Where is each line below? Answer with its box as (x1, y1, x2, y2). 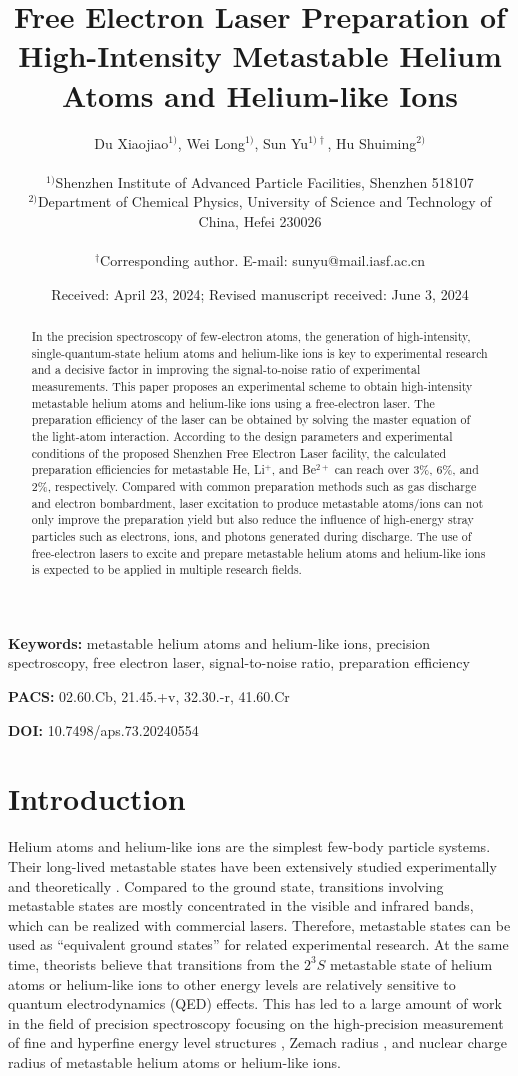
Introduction (8, 778, 186, 819)
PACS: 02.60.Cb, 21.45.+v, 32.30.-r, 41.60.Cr (8, 686, 290, 707)
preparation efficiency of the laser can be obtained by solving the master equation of (31, 411, 471, 428)
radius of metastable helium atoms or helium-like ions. (8, 1051, 341, 1072)
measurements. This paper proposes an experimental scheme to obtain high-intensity (31, 378, 473, 395)
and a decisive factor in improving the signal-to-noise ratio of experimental (31, 361, 421, 378)
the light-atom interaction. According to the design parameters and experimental (31, 427, 453, 444)
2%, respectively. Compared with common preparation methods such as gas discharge (31, 477, 477, 494)
